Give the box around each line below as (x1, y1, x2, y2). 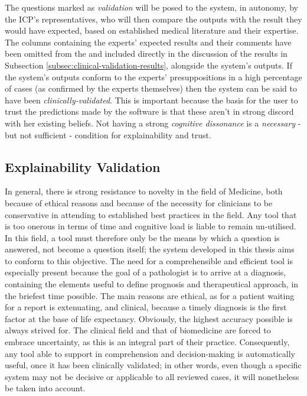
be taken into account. (5, 382, 86, 394)
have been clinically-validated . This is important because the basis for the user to (5, 93, 298, 106)
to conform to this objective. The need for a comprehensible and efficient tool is (5, 254, 293, 267)
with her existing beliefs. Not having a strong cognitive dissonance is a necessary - (5, 116, 301, 129)
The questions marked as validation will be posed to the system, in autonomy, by (5, 1, 298, 13)
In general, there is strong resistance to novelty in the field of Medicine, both (5, 185, 283, 197)
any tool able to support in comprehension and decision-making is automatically (5, 347, 295, 359)
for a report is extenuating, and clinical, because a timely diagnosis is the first (5, 301, 287, 313)
